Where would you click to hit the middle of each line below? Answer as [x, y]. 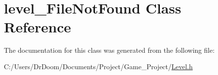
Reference [38, 27]
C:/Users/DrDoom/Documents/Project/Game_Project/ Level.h [98, 66]
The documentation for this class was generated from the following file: [109, 50]
